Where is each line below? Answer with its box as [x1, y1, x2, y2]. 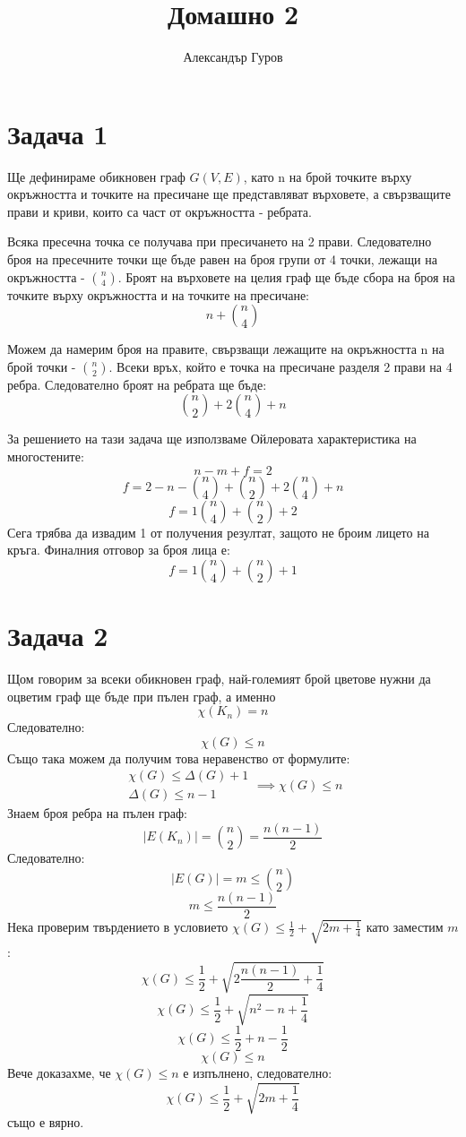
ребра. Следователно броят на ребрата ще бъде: [7, 375, 267, 393]
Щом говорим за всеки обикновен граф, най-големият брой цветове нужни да [7, 668, 431, 687]
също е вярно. [7, 1113, 84, 1132]
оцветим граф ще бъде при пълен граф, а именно [7, 686, 276, 705]
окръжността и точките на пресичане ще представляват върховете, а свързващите [7, 185, 451, 203]
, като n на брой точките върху [243, 167, 412, 185]
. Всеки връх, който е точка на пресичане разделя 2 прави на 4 [108, 357, 453, 375]
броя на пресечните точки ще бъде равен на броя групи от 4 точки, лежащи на [7, 250, 437, 269]
